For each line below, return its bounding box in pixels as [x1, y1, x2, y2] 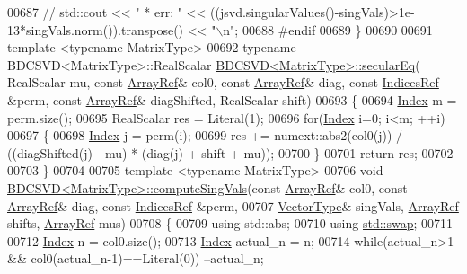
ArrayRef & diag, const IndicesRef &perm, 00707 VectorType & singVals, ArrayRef [7, 196, 459, 215]
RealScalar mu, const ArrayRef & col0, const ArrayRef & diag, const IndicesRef [7, 73, 439, 92]
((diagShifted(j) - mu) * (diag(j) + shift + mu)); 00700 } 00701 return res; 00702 [7, 143, 454, 162]
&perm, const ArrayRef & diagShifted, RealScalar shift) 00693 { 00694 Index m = [7, 90, 457, 109]
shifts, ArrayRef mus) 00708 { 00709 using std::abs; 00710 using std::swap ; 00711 [7, 214, 454, 233]
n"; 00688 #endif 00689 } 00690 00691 [223, 20, 433, 39]
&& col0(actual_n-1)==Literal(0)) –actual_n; [7, 249, 264, 268]
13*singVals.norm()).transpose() [7, 20, 184, 39]
